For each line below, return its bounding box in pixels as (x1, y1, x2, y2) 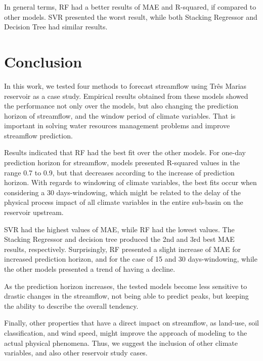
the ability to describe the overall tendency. (4, 300, 139, 311)
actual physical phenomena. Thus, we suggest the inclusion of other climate (4, 337, 238, 348)
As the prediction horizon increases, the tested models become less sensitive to (4, 280, 247, 291)
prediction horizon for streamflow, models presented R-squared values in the (4, 157, 240, 168)
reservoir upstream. (4, 207, 64, 218)
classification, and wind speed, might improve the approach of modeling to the (4, 327, 247, 338)
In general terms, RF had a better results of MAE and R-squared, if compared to (4, 2, 256, 12)
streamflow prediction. (4, 130, 73, 140)
